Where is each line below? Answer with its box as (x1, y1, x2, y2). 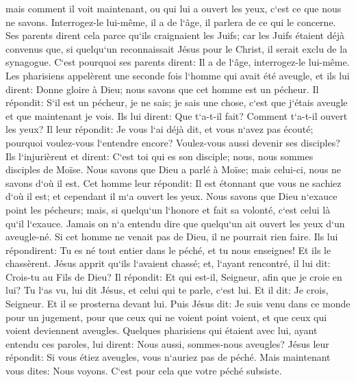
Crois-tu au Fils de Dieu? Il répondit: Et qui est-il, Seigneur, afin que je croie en (5, 269, 342, 283)
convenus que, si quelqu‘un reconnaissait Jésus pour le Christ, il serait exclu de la (5, 41, 348, 55)
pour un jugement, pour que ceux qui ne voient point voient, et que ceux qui (5, 309, 327, 324)
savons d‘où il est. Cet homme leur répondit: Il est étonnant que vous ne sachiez (5, 175, 342, 190)
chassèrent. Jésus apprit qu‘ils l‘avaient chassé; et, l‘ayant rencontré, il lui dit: (5, 256, 331, 270)
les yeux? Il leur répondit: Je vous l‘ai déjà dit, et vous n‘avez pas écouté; (5, 122, 314, 136)
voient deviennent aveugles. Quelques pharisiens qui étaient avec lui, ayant (5, 323, 318, 338)
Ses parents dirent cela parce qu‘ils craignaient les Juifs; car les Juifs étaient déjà (5, 28, 344, 42)
